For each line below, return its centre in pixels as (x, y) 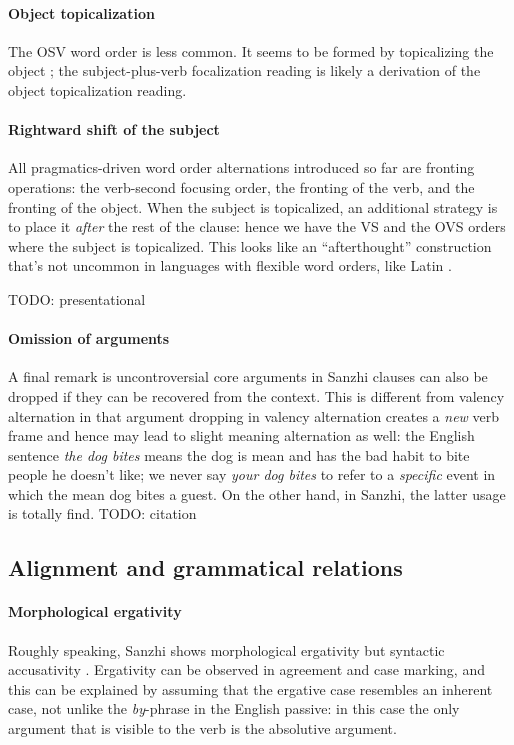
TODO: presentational (77, 298)
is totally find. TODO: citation (102, 513)
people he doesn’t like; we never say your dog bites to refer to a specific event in (252, 474)
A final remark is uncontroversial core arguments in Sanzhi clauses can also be (248, 376)
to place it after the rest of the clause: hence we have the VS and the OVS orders (257, 226)
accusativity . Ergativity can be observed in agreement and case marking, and (246, 669)
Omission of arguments (89, 338)
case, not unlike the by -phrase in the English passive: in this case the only (234, 708)
